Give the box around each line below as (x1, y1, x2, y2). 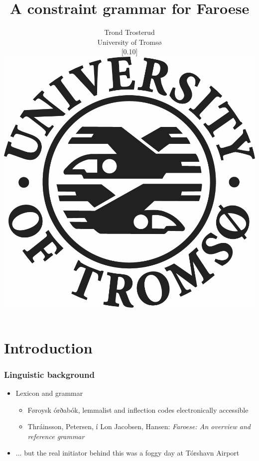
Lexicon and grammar (15, 387, 83, 398)
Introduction (4, 337, 93, 357)
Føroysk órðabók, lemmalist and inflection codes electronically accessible (27, 404, 249, 415)
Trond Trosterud (104, 27, 155, 37)
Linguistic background (4, 368, 95, 380)
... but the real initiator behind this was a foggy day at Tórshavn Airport (15, 448, 240, 458)
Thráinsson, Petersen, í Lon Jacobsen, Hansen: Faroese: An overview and (27, 421, 251, 432)
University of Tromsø (97, 36, 162, 47)
